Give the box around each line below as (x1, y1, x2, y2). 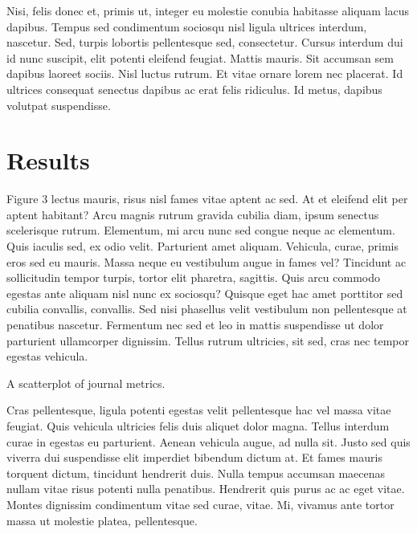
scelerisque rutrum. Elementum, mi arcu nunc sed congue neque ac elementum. (6, 222, 395, 238)
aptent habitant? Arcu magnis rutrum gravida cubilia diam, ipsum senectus (6, 206, 379, 222)
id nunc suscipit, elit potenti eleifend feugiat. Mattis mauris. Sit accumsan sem (6, 49, 394, 66)
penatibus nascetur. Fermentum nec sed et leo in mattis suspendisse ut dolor (6, 316, 384, 333)
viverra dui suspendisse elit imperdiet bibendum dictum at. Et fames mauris (6, 449, 382, 466)
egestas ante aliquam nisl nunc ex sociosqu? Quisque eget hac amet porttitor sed (6, 284, 403, 301)
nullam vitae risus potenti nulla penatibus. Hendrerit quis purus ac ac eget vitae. (6, 480, 405, 497)
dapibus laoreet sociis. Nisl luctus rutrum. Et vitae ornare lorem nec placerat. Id (6, 65, 403, 82)
